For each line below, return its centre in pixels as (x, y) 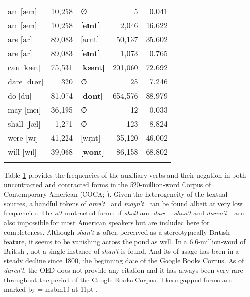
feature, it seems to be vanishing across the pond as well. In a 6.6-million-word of (125, 241)
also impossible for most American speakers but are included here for (107, 222)
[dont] (92, 95)
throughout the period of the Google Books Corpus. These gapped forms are (118, 279)
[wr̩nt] (90, 138)
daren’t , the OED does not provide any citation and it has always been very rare (124, 270)
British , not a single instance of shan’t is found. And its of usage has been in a (122, 251)
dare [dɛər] (26, 81)
